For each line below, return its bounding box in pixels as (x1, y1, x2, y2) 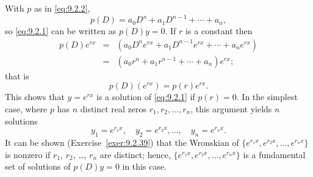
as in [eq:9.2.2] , (34, 2, 90, 14)
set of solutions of (5, 160, 71, 173)
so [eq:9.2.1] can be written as (5, 24, 117, 37)
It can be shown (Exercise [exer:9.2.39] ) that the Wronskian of (5, 136, 239, 148)
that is (5, 69, 29, 82)
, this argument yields (190, 102, 272, 115)
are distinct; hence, (99, 148, 171, 161)
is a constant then (185, 24, 253, 37)
